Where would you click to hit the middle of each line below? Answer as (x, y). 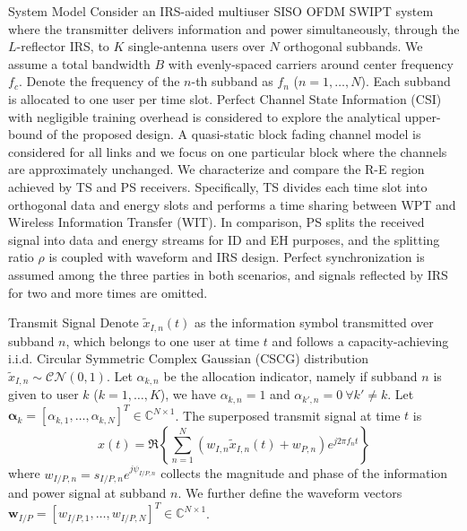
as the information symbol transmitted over (314, 322)
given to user (43, 394)
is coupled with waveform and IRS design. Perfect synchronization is (237, 257)
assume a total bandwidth (79, 63)
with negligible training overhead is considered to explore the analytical (204, 116)
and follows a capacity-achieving (360, 340)
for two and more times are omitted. (108, 292)
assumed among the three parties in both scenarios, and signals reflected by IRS (228, 274)
